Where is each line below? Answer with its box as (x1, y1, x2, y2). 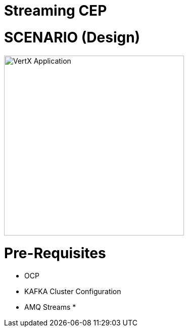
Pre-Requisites (4, 245, 106, 262)
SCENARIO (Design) (4, 28, 140, 46)
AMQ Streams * (24, 303, 76, 311)
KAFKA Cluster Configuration (24, 287, 121, 296)
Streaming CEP (4, 2, 107, 19)
